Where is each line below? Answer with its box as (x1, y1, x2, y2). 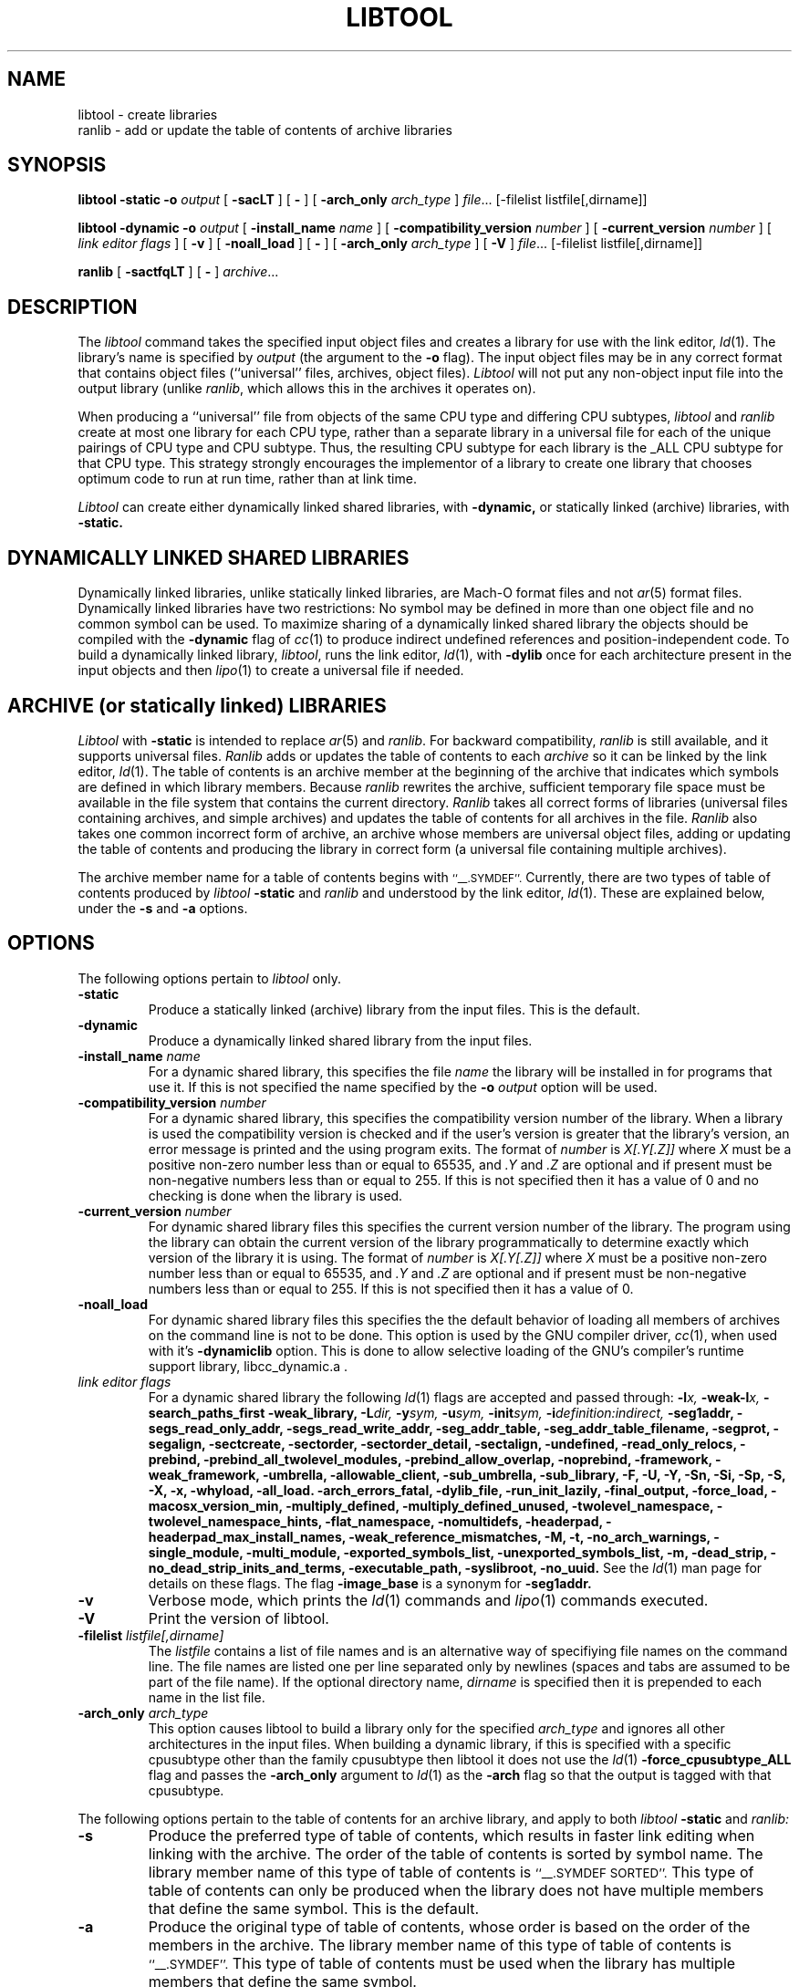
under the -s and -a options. (78, 900, 248, 916)
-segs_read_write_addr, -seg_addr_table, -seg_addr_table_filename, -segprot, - (285, 1420, 780, 1436)
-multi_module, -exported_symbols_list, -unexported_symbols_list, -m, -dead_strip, (245, 1544, 768, 1560)
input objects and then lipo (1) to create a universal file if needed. (78, 662, 464, 679)
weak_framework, (148, 1466, 260, 1482)
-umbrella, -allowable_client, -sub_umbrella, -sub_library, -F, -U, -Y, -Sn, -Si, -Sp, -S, (262, 1466, 786, 1482)
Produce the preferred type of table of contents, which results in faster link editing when (148, 1826, 755, 1845)
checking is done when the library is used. (148, 1187, 403, 1203)
